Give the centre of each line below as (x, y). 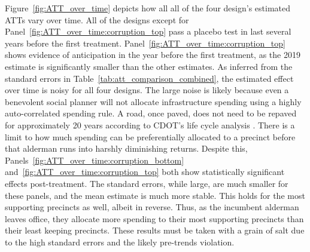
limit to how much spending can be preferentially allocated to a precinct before (150, 136)
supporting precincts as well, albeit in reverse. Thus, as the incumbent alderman (152, 207)
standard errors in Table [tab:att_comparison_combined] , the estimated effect (149, 78)
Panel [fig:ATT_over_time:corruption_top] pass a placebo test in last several (148, 31)
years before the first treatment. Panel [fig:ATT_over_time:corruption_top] (145, 43)
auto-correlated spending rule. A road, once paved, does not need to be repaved (151, 113)
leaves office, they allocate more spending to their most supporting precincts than (154, 218)
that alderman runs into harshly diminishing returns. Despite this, (126, 148)
